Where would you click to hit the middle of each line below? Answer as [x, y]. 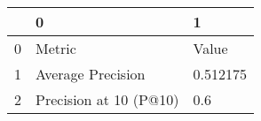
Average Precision [91, 74]
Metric [56, 48]
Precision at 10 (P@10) [107, 99]
